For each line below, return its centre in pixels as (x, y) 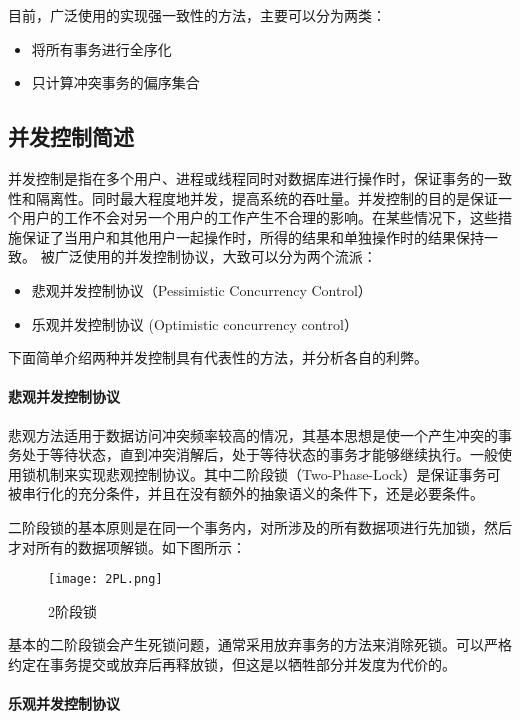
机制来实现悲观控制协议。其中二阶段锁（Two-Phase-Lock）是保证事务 (261, 473)
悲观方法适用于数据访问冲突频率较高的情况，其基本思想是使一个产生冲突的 (253, 434)
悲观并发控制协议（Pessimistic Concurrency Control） (201, 289)
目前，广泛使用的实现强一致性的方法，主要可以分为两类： (197, 15)
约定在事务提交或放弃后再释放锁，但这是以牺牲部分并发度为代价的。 (232, 663)
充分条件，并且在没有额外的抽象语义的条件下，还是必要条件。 (280, 493)
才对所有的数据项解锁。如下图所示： (127, 546)
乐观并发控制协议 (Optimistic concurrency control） (194, 323)
